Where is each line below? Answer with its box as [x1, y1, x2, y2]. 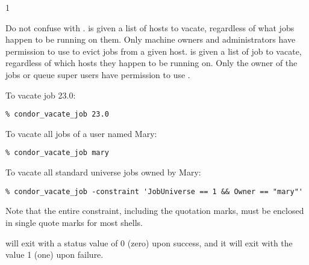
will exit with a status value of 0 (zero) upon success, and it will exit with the [5, 236, 293, 249]
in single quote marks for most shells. [5, 216, 143, 228]
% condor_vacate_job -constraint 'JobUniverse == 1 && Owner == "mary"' [5, 187, 303, 196]
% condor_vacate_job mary [5, 148, 109, 157]
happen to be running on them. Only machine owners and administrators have [5, 33, 296, 46]
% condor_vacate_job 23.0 [5, 110, 109, 119]
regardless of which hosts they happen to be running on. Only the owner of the [5, 56, 298, 69]
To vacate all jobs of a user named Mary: [5, 127, 157, 139]
